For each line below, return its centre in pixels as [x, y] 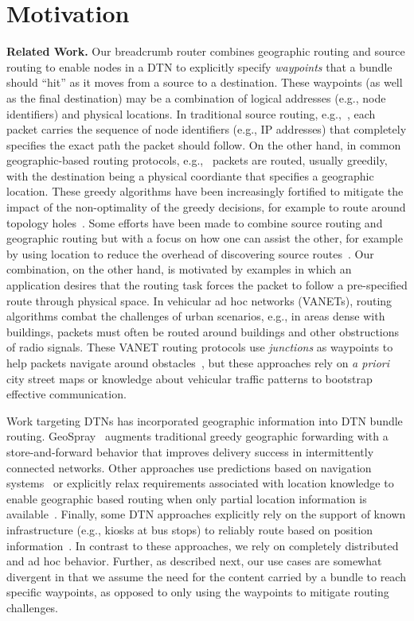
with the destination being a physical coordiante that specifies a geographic [190, 175]
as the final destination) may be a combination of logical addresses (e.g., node [196, 97]
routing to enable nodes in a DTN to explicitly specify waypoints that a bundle [199, 66]
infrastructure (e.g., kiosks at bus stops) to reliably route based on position [190, 529]
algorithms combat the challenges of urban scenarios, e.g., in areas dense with [196, 316]
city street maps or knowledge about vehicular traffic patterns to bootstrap [189, 378]
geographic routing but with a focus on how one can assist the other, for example [205, 238]
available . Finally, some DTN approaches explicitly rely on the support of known [206, 514]
